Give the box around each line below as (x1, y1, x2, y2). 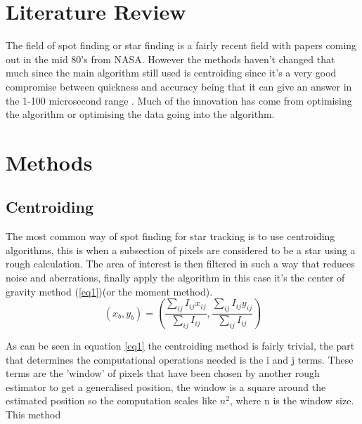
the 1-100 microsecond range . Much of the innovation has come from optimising (6, 93, 352, 107)
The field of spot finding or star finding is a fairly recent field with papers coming (6, 38, 357, 53)
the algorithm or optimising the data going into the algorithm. (6, 107, 275, 121)
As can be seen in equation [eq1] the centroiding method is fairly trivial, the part (6, 338, 355, 353)
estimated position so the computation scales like (6, 393, 217, 408)
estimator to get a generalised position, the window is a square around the (6, 379, 326, 394)
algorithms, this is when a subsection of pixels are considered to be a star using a (6, 242, 356, 257)
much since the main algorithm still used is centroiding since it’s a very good (6, 65, 337, 80)
